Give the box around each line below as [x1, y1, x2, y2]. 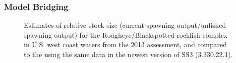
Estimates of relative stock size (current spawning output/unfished [24, 20, 226, 30]
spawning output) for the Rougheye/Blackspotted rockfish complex [24, 29, 228, 40]
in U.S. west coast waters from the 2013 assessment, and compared [24, 39, 227, 50]
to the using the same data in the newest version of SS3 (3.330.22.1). [24, 49, 233, 59]
